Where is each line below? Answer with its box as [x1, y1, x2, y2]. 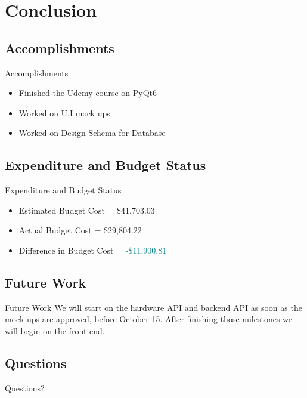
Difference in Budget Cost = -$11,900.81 [18, 243, 167, 256]
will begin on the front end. [5, 324, 105, 337]
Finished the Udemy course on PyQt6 [18, 87, 157, 99]
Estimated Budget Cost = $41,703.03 [18, 203, 155, 216]
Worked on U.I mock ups [18, 106, 110, 119]
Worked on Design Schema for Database [18, 127, 166, 139]
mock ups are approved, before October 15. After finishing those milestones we [5, 313, 293, 325]
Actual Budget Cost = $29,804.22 [18, 224, 142, 236]
